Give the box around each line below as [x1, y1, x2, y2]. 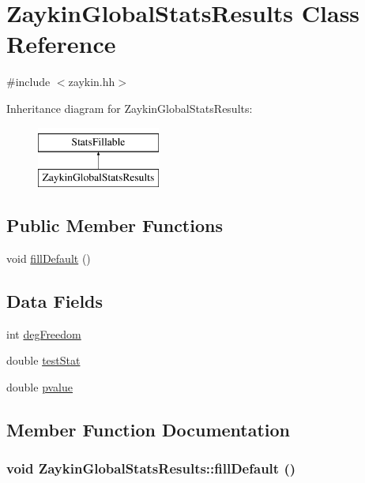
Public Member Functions [6, 213, 223, 238]
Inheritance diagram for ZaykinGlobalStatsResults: [6, 99, 253, 116]
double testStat [6, 352, 81, 369]
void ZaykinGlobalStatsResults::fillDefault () [6, 459, 296, 478]
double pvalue [6, 378, 73, 395]
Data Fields [6, 288, 103, 313]
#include [6, 73, 51, 90]
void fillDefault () [6, 249, 91, 266]
